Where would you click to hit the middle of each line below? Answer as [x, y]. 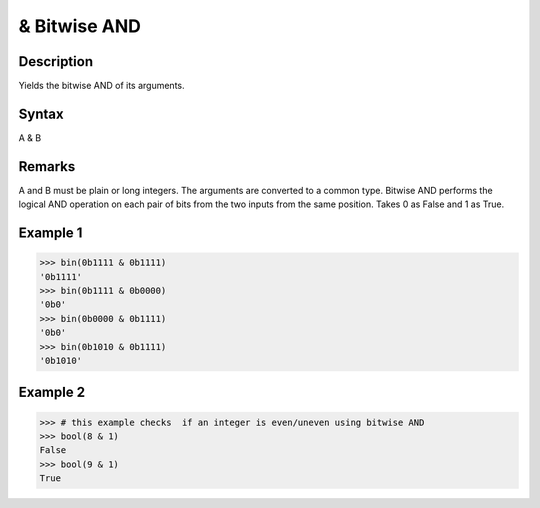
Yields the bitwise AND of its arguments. [101, 86]
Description [56, 61]
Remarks [47, 166]
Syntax [41, 113]
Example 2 [51, 392]
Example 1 [50, 233]
